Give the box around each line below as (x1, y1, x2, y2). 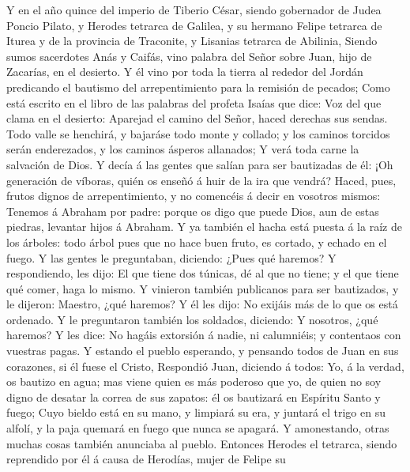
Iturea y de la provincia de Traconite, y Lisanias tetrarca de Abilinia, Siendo (6, 32, 378, 49)
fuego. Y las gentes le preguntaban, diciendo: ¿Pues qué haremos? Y (6, 249, 337, 266)
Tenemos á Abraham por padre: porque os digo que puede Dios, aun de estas (6, 202, 379, 219)
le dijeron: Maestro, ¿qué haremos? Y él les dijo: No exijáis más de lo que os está (6, 296, 398, 312)
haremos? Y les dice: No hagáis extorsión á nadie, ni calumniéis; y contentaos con (6, 327, 401, 343)
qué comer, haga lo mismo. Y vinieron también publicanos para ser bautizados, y (6, 280, 399, 296)
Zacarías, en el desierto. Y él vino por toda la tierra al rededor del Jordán (6, 63, 363, 80)
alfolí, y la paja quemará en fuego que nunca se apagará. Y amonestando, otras (6, 420, 389, 436)
